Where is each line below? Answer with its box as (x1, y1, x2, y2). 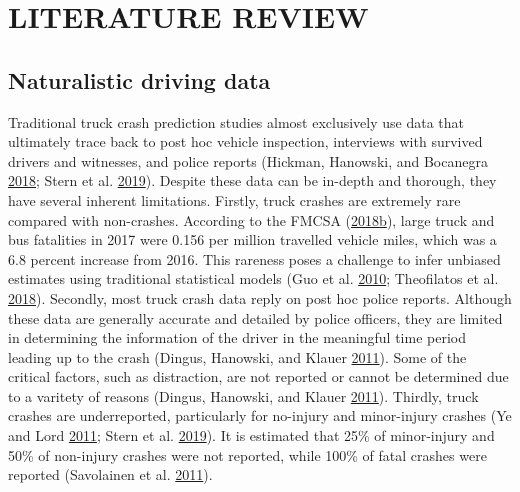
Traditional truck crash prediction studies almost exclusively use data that (8, 111, 465, 132)
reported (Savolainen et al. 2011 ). (8, 464, 213, 485)
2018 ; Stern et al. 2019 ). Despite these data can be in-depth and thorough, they (8, 170, 497, 191)
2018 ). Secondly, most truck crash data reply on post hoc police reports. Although (8, 287, 512, 308)
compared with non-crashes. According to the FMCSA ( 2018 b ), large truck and (8, 209, 495, 230)
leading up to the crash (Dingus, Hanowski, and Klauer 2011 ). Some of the (8, 346, 467, 367)
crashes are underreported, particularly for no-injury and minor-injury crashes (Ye (8, 405, 512, 426)
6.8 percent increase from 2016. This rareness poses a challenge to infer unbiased (8, 248, 501, 269)
